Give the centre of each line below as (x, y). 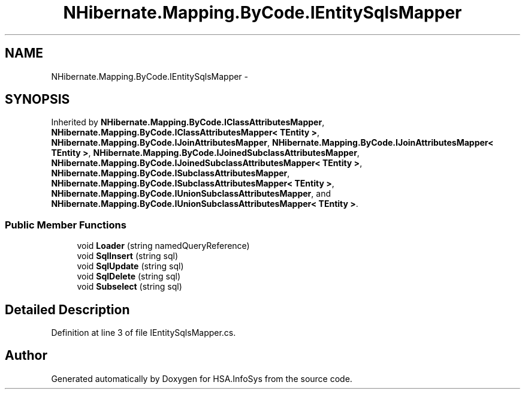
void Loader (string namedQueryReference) (163, 246)
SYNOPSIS (37, 100)
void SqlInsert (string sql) (128, 256)
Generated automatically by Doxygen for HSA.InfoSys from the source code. (202, 378)
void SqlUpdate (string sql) (130, 266)
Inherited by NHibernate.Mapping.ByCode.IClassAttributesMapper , (188, 122)
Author (26, 356)
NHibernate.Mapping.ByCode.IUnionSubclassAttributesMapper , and (191, 194)
